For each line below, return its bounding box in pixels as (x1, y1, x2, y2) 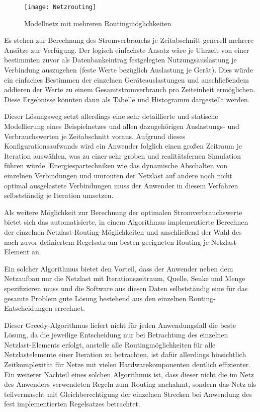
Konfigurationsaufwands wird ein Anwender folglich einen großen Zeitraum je (4, 141, 242, 151)
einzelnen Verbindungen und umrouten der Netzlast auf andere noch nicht (4, 170, 232, 180)
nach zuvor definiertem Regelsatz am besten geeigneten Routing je (4, 236, 209, 247)
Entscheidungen (4, 303, 52, 313)
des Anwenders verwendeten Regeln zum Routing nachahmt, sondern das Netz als (4, 379, 256, 389)
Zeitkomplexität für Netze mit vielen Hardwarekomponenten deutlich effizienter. (4, 359, 251, 370)
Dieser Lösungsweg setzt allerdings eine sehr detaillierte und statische (4, 111, 218, 121)
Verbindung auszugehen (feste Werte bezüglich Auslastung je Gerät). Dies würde (4, 64, 253, 75)
